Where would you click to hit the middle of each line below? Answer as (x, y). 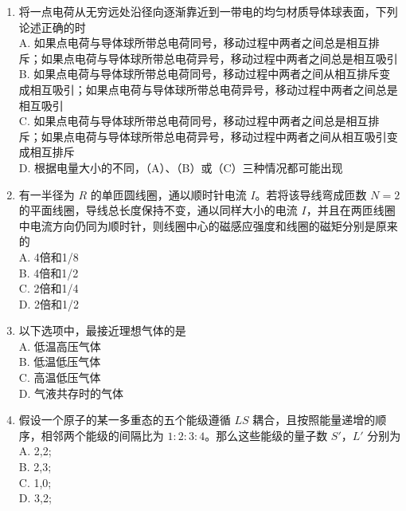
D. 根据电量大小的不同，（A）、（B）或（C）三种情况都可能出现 (181, 167)
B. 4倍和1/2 (49, 272)
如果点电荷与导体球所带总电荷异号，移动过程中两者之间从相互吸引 (214, 136)
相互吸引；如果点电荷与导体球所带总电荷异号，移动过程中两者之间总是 (214, 89)
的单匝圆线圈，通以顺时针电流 (168, 194)
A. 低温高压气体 (60, 346)
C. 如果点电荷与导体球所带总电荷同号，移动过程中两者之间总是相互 (193, 121)
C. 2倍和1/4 (49, 288)
